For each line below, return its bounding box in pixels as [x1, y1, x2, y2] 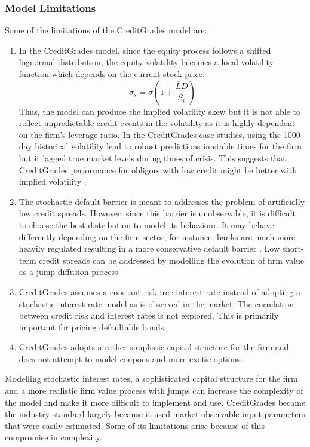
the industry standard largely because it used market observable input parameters [5, 408, 305, 420]
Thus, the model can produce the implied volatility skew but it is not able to [19, 105, 301, 117]
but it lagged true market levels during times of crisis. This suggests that [19, 151, 286, 164]
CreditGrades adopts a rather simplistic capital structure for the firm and [19, 341, 289, 353]
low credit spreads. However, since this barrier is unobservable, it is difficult [19, 207, 296, 219]
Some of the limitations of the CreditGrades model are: [5, 24, 207, 36]
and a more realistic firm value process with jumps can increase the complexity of [5, 384, 303, 397]
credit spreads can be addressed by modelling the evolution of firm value [39, 253, 305, 266]
